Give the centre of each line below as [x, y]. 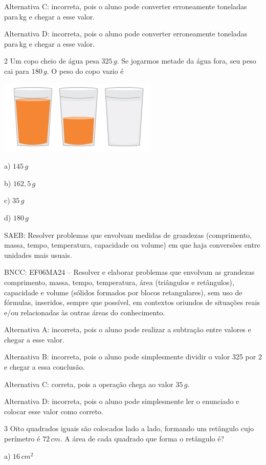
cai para [17, 70]
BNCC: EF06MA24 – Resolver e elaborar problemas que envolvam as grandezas [129, 272]
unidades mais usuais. [38, 255]
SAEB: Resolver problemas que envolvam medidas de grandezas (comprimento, [128, 235]
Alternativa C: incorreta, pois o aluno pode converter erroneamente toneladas [126, 6]
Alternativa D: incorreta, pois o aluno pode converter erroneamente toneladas [126, 34]
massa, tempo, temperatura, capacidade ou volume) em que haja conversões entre [132, 245]
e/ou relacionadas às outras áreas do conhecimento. [85, 312]
